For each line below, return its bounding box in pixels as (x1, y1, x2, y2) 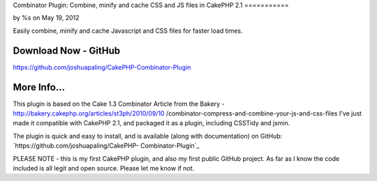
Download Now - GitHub (13, 45, 121, 56)
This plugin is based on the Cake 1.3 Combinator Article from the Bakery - (13, 100, 225, 108)
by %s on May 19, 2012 (13, 14, 80, 22)
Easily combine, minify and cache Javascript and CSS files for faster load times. (13, 26, 243, 35)
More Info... (13, 81, 66, 93)
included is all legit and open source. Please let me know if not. (13, 164, 195, 172)
